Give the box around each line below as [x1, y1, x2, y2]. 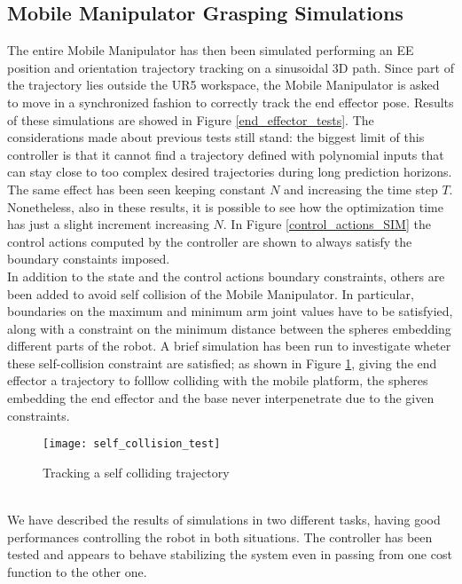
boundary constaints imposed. [7, 249, 170, 268]
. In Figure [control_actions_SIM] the [223, 215, 431, 233]
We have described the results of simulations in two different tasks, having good [7, 510, 441, 529]
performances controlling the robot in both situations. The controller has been [7, 527, 433, 546]
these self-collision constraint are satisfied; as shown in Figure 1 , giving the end [7, 353, 437, 372]
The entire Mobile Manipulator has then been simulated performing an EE [7, 41, 414, 59]
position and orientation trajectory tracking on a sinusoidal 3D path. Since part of [7, 58, 454, 76]
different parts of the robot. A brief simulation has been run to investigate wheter [7, 336, 451, 355]
